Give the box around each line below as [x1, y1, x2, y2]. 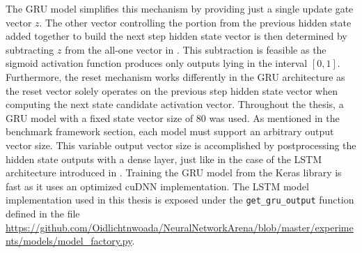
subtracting [6, 42, 54, 56]
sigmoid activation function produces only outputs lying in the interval [6, 56, 308, 70]
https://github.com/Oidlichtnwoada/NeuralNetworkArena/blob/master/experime [6, 220, 354, 234]
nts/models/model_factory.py [6, 233, 132, 248]
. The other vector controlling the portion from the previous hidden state [39, 15, 352, 29]
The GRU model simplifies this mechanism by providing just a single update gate [6, 1, 354, 15]
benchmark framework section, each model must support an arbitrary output [6, 124, 334, 139]
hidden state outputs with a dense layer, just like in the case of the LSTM [6, 151, 322, 166]
